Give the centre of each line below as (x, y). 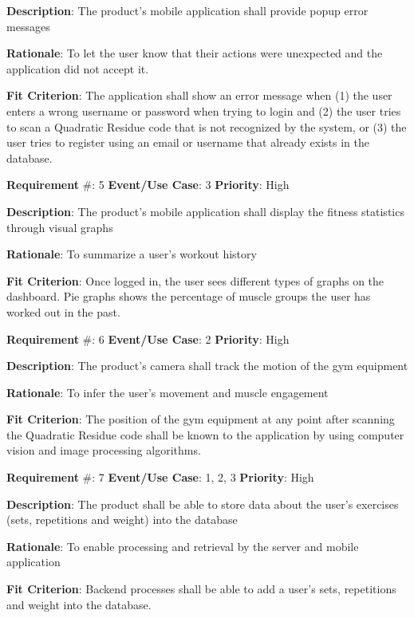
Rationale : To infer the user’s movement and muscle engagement (168, 392)
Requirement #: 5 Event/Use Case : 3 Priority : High (148, 185)
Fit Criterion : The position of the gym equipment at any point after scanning (201, 419)
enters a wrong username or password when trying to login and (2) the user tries (204, 110)
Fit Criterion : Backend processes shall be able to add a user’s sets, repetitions (201, 589)
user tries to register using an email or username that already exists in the (188, 142)
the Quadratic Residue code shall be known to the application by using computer (205, 434)
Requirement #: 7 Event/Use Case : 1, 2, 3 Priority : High (160, 477)
